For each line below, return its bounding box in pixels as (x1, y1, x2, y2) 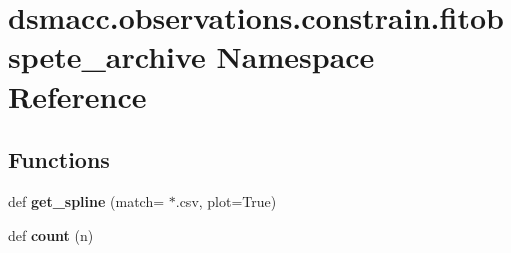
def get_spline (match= (8, 190, 165, 211)
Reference (8, 75, 147, 116)
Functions (8, 144, 110, 175)
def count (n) (8, 224, 94, 245)
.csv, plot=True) (175, 190, 277, 211)
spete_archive (8, 36, 206, 77)
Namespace (216, 36, 375, 77)
